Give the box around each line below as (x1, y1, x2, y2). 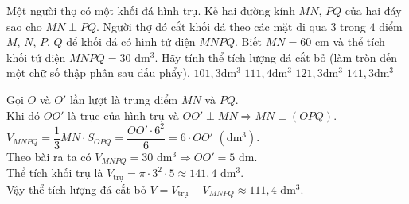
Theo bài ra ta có (6, 148, 92, 164)
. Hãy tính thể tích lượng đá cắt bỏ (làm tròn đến (154, 48, 397, 65)
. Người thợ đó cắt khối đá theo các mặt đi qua (96, 17, 327, 34)
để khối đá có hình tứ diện (66, 33, 196, 50)
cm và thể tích (314, 33, 385, 50)
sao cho (6, 17, 42, 34)
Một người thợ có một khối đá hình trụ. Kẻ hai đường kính (6, 2, 295, 18)
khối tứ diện (6, 48, 66, 65)
